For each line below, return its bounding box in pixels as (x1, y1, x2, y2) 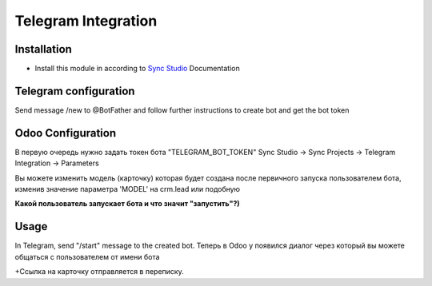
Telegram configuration (14, 84, 135, 97)
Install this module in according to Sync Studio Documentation (34, 64, 240, 73)
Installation (14, 42, 72, 56)
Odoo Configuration (14, 126, 116, 140)
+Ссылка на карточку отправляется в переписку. (14, 267, 184, 276)
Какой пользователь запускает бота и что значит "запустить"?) (14, 199, 240, 209)
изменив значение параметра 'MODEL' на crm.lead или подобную (14, 185, 240, 194)
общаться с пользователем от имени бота (14, 252, 160, 261)
